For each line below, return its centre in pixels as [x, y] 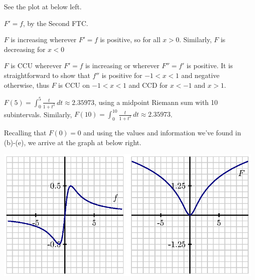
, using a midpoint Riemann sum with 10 [156, 102]
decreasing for [25, 49]
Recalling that [25, 132]
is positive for [122, 75]
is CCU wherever [36, 65]
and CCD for [148, 85]
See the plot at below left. [43, 6]
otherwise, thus [27, 85]
